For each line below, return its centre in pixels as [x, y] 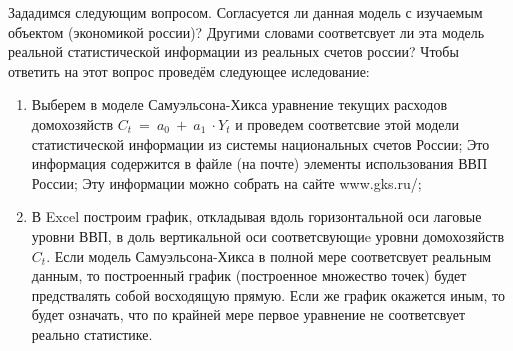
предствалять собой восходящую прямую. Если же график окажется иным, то [268, 294]
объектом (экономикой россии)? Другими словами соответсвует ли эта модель [246, 31]
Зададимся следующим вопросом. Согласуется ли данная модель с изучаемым [245, 12]
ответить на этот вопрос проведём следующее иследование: [189, 70]
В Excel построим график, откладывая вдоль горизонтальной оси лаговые [256, 216]
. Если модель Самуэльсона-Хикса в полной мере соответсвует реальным [269, 255]
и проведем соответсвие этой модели [347, 123]
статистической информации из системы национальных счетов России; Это [260, 143]
